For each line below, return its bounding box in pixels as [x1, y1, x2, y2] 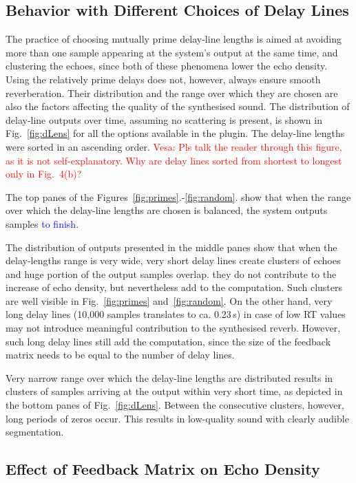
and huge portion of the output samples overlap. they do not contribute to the [6, 266, 337, 281]
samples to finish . [6, 216, 79, 230]
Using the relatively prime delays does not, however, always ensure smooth [6, 72, 321, 86]
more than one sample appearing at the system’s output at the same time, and [6, 45, 338, 59]
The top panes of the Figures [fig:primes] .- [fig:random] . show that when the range [6, 189, 351, 204]
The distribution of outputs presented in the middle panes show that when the [6, 239, 337, 254]
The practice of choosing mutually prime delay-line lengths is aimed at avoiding [6, 32, 342, 46]
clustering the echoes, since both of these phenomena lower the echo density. [6, 58, 328, 73]
